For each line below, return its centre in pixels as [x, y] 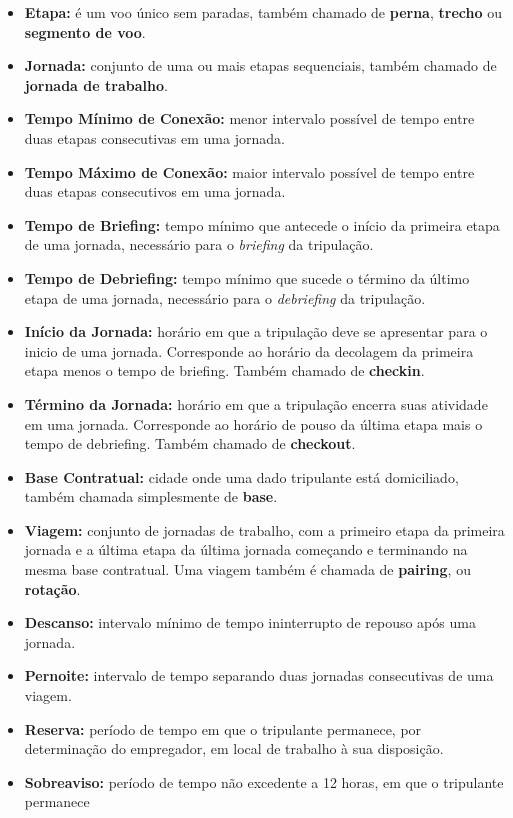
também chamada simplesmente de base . [151, 496]
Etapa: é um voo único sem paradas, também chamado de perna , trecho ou [263, 12]
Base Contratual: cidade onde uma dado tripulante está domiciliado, [241, 476]
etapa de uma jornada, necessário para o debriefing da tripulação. [225, 297]
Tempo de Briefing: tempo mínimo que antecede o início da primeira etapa [262, 224]
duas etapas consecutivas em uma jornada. [154, 137]
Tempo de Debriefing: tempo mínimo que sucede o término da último [247, 277]
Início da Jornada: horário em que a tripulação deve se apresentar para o [256, 331]
